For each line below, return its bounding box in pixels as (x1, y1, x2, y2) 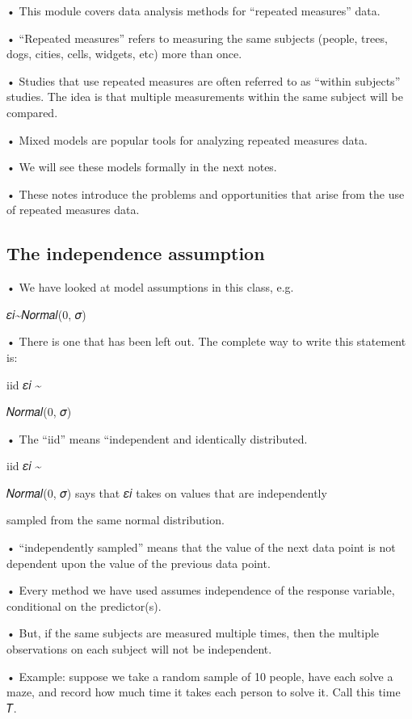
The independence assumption (6, 241, 265, 266)
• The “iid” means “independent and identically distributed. (6, 430, 308, 447)
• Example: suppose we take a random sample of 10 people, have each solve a (6, 667, 393, 684)
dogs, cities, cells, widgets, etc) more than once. (6, 45, 242, 62)
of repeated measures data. (6, 201, 140, 218)
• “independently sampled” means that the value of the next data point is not (6, 539, 396, 556)
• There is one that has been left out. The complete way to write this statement (6, 333, 406, 350)
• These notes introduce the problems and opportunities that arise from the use (6, 185, 405, 202)
